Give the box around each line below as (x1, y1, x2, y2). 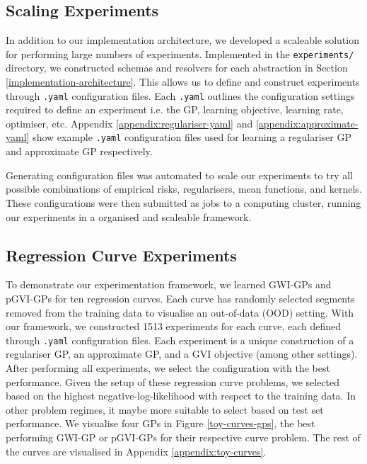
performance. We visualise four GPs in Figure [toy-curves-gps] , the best (6, 416, 315, 431)
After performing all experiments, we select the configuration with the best (6, 360, 330, 375)
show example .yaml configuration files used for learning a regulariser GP (33, 130, 351, 145)
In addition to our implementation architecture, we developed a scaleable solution (6, 33, 359, 47)
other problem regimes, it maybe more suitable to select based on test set (6, 402, 324, 417)
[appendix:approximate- (255, 115, 359, 130)
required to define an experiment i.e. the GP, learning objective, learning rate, (6, 102, 344, 117)
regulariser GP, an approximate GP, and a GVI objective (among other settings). (6, 346, 358, 361)
